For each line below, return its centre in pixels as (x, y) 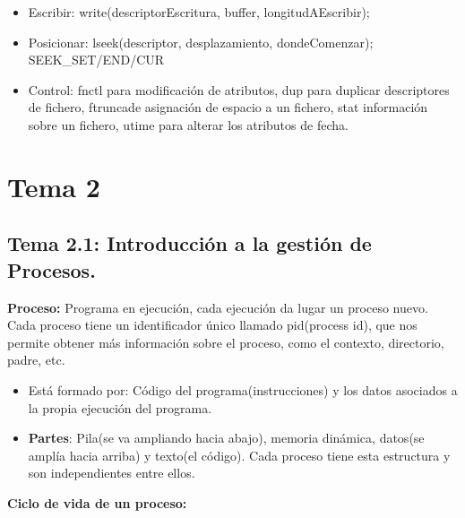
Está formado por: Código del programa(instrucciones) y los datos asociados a (243, 389)
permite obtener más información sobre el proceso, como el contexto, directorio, (226, 342)
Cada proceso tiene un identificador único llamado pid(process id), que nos (212, 325)
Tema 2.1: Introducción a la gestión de (189, 243)
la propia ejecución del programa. (120, 407)
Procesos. (52, 269)
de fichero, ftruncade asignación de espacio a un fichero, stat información (228, 107)
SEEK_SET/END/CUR (96, 60)
